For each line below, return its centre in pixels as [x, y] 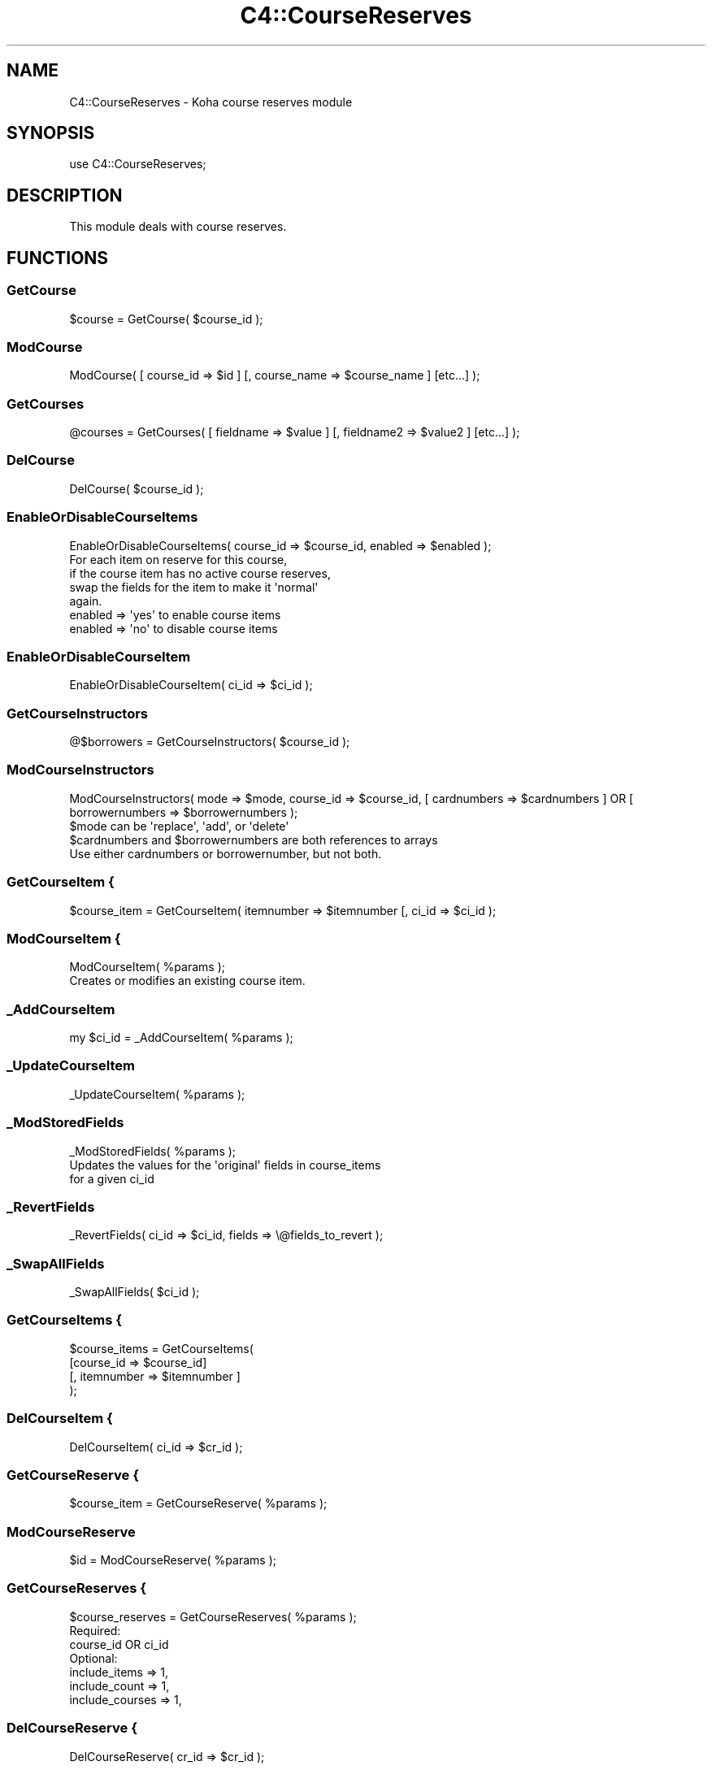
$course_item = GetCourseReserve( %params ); [198, 1503]
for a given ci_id [112, 1178]
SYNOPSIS [51, 133]
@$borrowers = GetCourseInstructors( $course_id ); [210, 742]
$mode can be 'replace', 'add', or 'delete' [179, 826]
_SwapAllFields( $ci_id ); [135, 1292]
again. [86, 601]
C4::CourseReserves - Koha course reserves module [211, 102]
